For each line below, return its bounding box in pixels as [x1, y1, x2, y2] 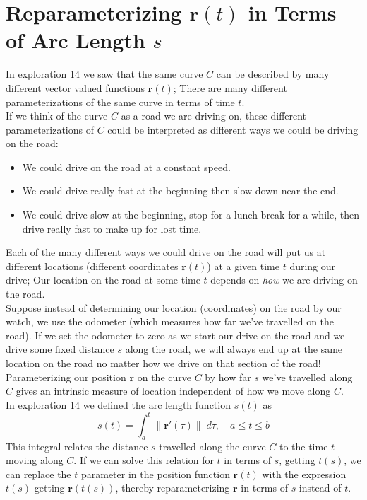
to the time [279, 438, 328, 453]
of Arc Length [6, 25, 145, 54]
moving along [6, 453, 64, 467]
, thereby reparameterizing [115, 480, 230, 495]
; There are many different [173, 80, 287, 95]
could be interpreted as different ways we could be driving [107, 122, 359, 136]
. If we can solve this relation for [73, 453, 214, 467]
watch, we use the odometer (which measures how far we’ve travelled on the [6, 314, 335, 329]
